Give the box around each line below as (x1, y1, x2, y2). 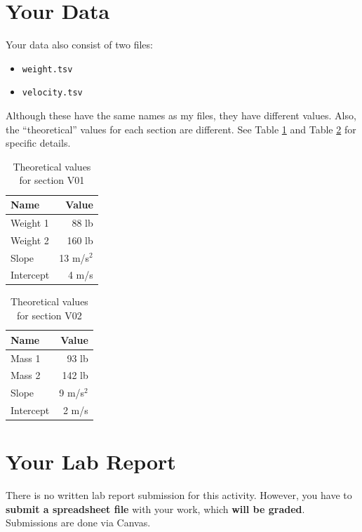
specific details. (6, 135, 71, 150)
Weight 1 (11, 215, 49, 230)
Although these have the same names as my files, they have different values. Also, (6, 108, 356, 123)
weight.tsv (22, 64, 73, 74)
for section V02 (17, 308, 82, 323)
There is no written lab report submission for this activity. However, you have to (6, 488, 352, 503)
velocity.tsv (22, 88, 83, 98)
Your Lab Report (6, 447, 176, 476)
